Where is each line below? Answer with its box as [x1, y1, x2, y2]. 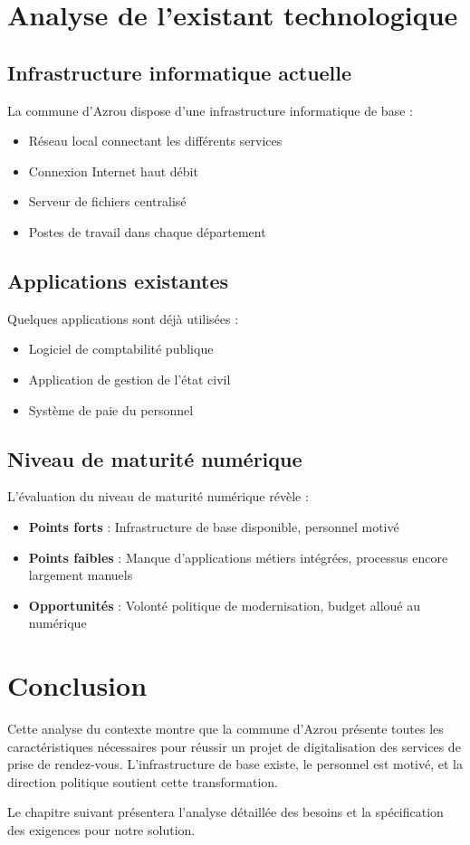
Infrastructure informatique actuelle [7, 58, 352, 86]
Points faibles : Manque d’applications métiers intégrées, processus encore [28, 547, 448, 566]
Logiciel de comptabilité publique [28, 339, 214, 358]
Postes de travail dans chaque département [28, 222, 266, 241]
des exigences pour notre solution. [7, 820, 196, 839]
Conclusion [7, 667, 148, 704]
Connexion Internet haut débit [28, 161, 198, 180]
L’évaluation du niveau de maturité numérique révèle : [7, 487, 309, 506]
